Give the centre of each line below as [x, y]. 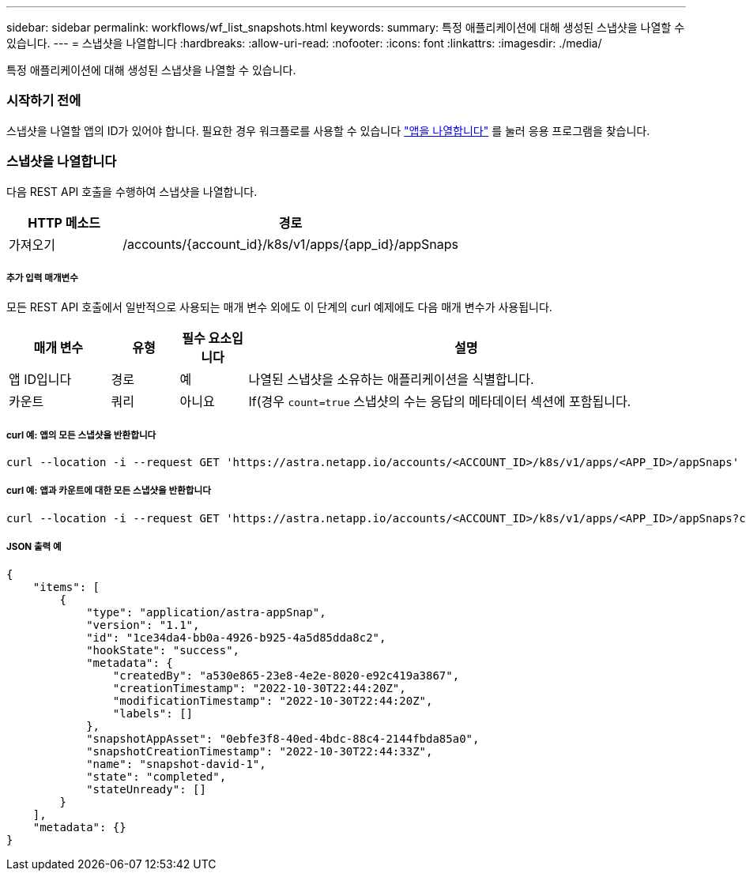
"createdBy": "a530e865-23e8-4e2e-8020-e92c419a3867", [286, 675]
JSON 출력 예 [34, 547]
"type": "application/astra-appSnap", [206, 612]
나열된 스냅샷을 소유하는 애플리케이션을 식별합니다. [391, 380]
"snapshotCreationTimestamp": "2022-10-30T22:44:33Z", [260, 751]
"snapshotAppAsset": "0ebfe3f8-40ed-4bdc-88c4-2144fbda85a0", [283, 738]
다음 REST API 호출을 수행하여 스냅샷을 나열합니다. [132, 191]
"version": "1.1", [143, 625]
